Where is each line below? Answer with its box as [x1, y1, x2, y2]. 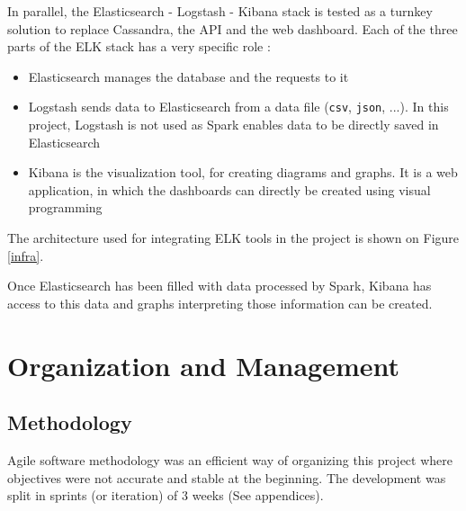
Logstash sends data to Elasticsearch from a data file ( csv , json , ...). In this [28, 97, 449, 116]
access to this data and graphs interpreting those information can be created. [7, 293, 433, 312]
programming [28, 198, 103, 217]
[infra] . [7, 246, 44, 264]
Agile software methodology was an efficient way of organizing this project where [7, 450, 453, 469]
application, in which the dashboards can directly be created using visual [28, 180, 431, 199]
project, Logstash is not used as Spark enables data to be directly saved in [28, 115, 439, 134]
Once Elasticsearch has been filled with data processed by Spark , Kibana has [7, 276, 432, 295]
